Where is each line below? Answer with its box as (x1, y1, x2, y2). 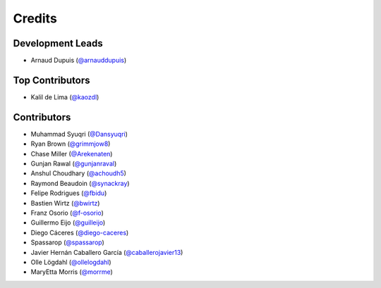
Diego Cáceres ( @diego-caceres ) (30, 228, 129, 237)
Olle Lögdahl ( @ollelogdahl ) (30, 258, 112, 266)
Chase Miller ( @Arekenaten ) (30, 149, 113, 158)
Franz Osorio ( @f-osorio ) (30, 208, 104, 217)
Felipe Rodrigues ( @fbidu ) (30, 189, 107, 197)
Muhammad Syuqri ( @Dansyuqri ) (30, 130, 128, 138)
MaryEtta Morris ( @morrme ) (30, 268, 113, 276)
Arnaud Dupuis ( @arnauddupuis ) (30, 56, 127, 65)
